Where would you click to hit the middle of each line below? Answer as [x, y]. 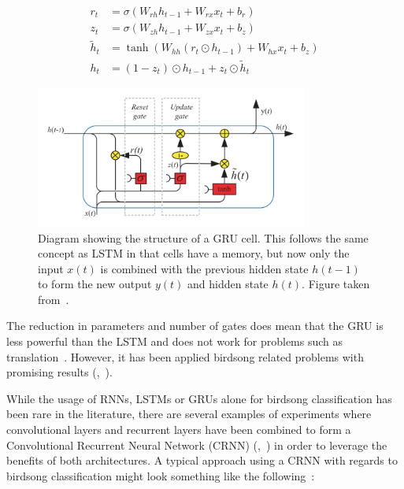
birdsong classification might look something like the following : [161, 475]
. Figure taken [336, 284]
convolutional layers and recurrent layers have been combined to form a [179, 430]
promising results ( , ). [59, 372]
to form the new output [95, 284]
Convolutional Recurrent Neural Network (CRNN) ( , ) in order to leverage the [197, 445]
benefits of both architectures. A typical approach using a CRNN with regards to [202, 460]
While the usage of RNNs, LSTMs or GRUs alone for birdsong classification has [199, 398]
